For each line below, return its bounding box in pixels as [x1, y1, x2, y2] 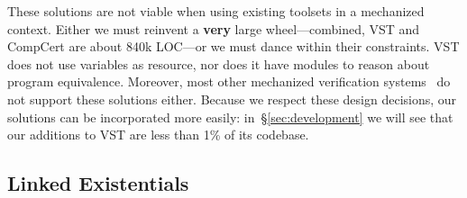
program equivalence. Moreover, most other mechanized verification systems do [7, 72, 451, 91]
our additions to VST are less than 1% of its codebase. [7, 125, 309, 144]
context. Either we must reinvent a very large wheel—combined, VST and [7, 19, 420, 38]
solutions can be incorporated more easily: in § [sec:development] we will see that [7, 107, 453, 126]
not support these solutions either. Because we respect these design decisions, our [7, 89, 457, 108]
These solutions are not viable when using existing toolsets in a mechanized [7, 2, 425, 20]
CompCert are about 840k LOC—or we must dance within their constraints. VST [7, 37, 460, 56]
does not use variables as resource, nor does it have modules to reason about [7, 54, 430, 73]
